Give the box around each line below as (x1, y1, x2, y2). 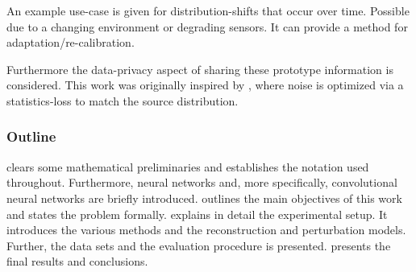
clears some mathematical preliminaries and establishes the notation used (6, 158, 369, 175)
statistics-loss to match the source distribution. (6, 92, 239, 109)
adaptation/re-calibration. (6, 34, 135, 51)
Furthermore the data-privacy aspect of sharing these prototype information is (6, 60, 393, 77)
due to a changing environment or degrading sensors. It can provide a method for (6, 18, 408, 35)
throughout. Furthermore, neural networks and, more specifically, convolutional (6, 174, 397, 191)
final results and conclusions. (6, 253, 148, 270)
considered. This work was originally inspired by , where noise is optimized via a (6, 76, 404, 93)
